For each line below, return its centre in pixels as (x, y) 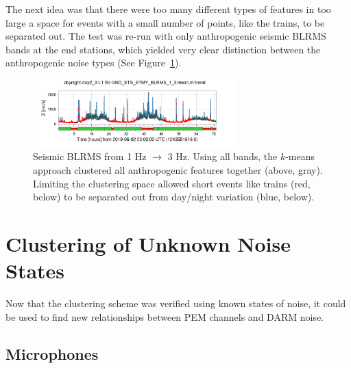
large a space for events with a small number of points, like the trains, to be (165, 22)
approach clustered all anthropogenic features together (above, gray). (178, 170)
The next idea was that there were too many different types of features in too (168, 9)
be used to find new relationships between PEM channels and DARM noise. (165, 316)
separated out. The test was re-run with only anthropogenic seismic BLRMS (166, 36)
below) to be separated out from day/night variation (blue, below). (174, 197)
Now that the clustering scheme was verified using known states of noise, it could (176, 303)
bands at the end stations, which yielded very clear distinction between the (163, 49)
